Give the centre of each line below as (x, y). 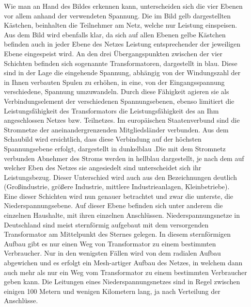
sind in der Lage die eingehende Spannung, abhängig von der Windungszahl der (122, 73)
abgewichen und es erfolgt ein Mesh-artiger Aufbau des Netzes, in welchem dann (123, 263)
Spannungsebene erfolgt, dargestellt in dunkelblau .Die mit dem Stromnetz (115, 148)
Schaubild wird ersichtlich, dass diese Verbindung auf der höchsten (103, 139)
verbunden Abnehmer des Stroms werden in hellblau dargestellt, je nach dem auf (124, 158)
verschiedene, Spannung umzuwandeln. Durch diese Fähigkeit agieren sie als (117, 91)
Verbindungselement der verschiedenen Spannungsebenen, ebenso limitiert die (119, 101)
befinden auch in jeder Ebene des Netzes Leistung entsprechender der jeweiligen (122, 44)
